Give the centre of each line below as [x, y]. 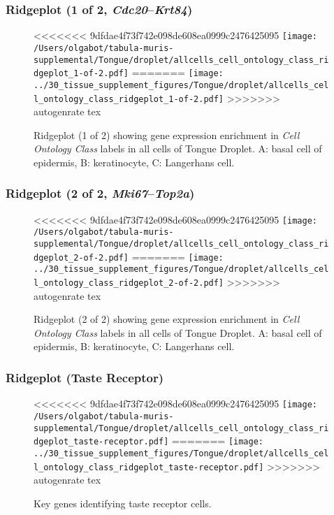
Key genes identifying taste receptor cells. [123, 503]
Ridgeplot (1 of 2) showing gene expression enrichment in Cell [167, 135]
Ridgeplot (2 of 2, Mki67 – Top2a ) [100, 193]
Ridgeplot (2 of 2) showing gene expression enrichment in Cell [167, 319]
